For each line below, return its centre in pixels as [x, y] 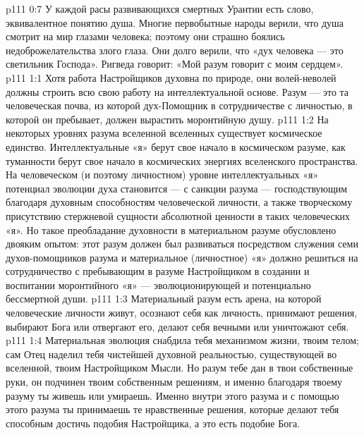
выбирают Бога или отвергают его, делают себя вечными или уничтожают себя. [177, 326]
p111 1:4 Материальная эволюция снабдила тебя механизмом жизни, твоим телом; [182, 340]
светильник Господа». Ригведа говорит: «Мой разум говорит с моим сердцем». [175, 64]
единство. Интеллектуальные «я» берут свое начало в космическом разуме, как [176, 146]
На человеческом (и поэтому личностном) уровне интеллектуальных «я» [162, 174]
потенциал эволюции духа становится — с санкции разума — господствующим [177, 188]
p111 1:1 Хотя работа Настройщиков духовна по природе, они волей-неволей [171, 77]
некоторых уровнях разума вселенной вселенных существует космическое [164, 133]
